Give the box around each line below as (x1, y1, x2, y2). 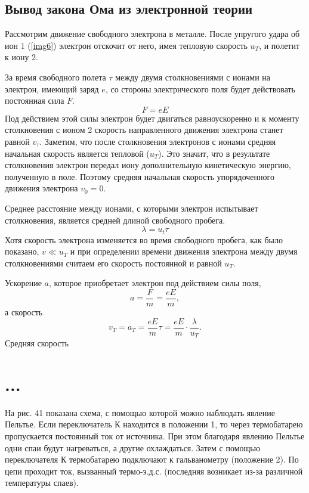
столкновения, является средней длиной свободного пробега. (5, 213, 225, 226)
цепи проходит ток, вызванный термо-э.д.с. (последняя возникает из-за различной (5, 464, 303, 477)
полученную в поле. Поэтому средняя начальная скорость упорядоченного (5, 170, 274, 182)
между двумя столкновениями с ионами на (115, 70, 271, 83)
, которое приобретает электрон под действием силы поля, (49, 277, 261, 289)
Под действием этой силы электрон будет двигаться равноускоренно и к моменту (5, 111, 299, 124)
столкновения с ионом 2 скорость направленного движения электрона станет (5, 123, 283, 136)
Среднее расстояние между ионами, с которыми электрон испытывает (5, 201, 258, 214)
